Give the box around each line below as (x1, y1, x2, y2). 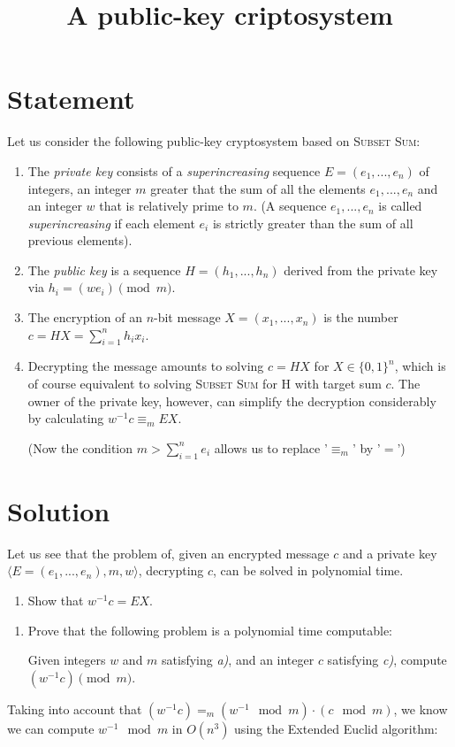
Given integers (27, 651, 106, 669)
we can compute (7, 719, 95, 737)
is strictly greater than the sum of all (212, 213, 413, 232)
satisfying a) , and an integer (162, 651, 315, 669)
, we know (393, 699, 448, 718)
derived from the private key (284, 260, 438, 279)
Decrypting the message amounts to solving (27, 357, 264, 375)
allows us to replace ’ (214, 438, 328, 457)
